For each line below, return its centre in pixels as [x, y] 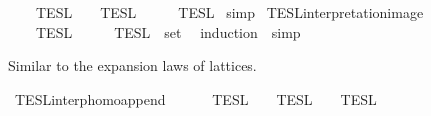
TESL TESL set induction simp [168, 31]
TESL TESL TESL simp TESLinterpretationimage [229, 12]
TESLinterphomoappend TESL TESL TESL [195, 98]
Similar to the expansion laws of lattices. [132, 65]
